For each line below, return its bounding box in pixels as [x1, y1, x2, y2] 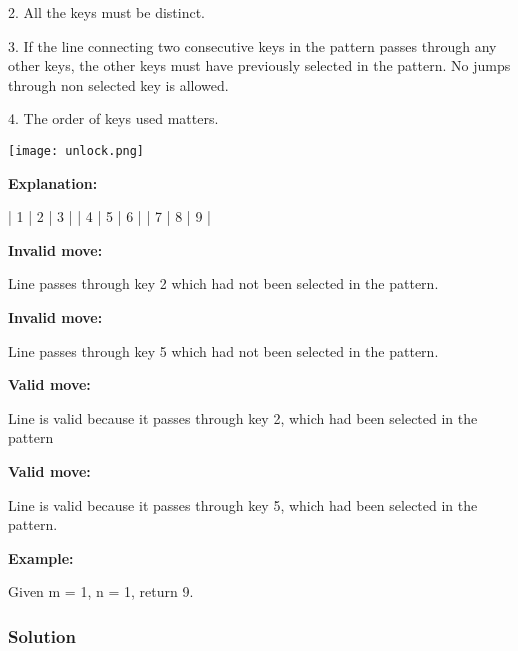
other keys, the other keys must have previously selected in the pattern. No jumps [8, 55, 511, 76]
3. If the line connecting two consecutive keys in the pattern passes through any [8, 35, 497, 56]
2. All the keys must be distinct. [8, 2, 205, 22]
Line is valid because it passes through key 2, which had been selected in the [8, 407, 478, 428]
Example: [8, 547, 74, 568]
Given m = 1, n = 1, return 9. [8, 581, 194, 602]
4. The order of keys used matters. [8, 108, 219, 129]
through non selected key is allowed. [8, 74, 229, 95]
